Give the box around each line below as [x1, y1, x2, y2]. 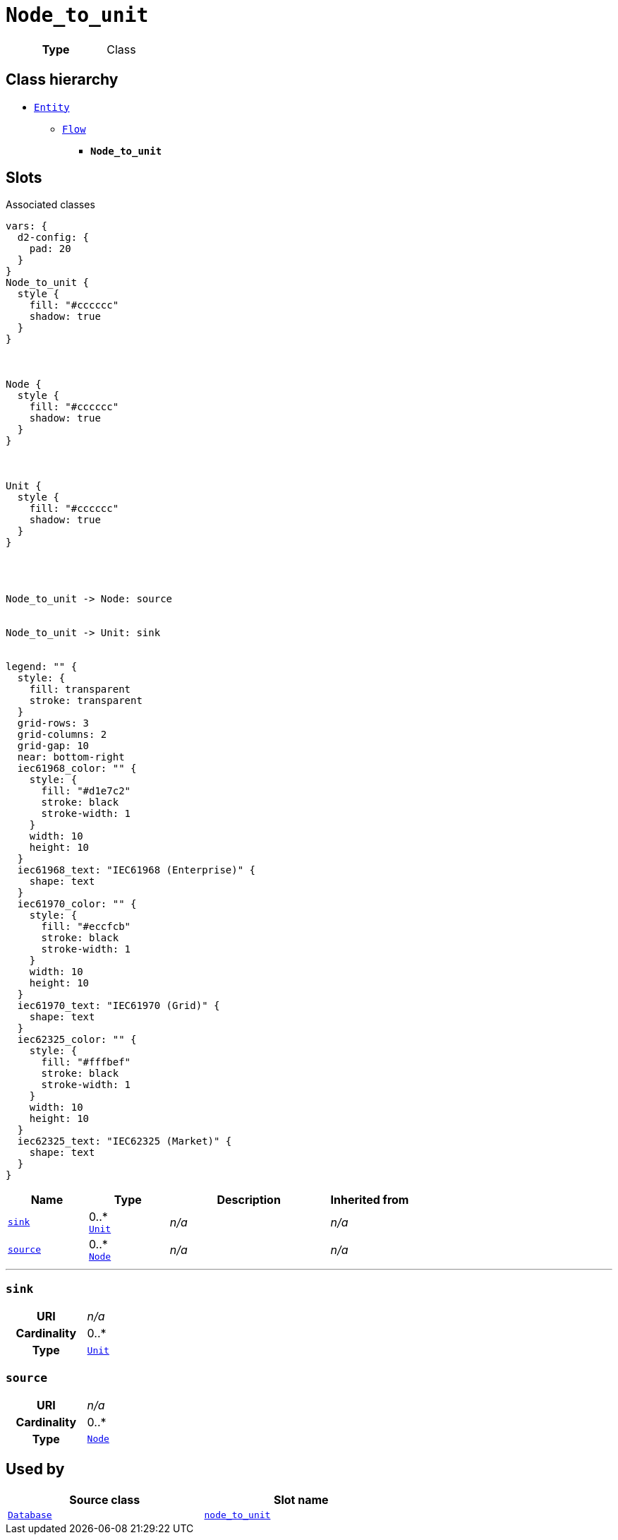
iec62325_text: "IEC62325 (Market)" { [17, 1135, 232, 1147]
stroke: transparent [29, 695, 143, 707]
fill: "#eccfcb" [41, 921, 131, 933]
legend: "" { [6, 661, 78, 673]
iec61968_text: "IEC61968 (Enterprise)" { [17, 864, 256, 876]
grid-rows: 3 [17, 717, 90, 729]
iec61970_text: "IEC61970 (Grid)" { [17, 1000, 220, 1012]
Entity [34, 101, 70, 113]
